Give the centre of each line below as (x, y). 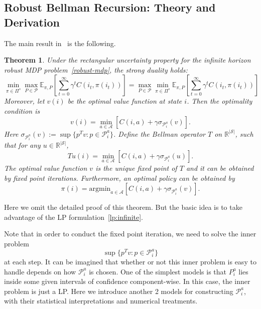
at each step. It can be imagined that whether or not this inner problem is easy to (130, 262)
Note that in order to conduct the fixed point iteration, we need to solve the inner (130, 234)
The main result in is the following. (60, 43)
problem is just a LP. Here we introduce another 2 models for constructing (119, 291)
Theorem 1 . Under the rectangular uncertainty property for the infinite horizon (127, 60)
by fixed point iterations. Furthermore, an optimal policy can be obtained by (119, 178)
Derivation (32, 22)
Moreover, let (24, 101)
